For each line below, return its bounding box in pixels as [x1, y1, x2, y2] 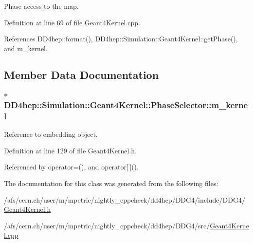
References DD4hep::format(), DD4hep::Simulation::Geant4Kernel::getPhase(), [4, 34, 238, 44]
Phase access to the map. [4, 1, 79, 11]
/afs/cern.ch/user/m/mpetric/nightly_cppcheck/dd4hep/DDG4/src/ [4, 220, 210, 230]
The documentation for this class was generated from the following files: [4, 178, 218, 188]
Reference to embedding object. [4, 129, 98, 139]
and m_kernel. [4, 43, 48, 53]
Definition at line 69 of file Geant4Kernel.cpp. [4, 17, 140, 27]
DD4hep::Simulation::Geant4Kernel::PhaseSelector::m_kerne [4, 99, 248, 111]
